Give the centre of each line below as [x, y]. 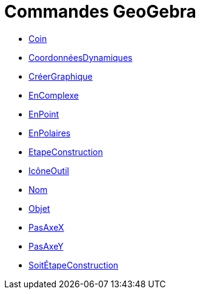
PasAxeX [46, 227]
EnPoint [44, 114]
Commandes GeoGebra [100, 12]
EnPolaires [50, 133]
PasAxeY [46, 246]
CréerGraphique [61, 76]
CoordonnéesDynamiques [81, 57]
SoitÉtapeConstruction [74, 265]
